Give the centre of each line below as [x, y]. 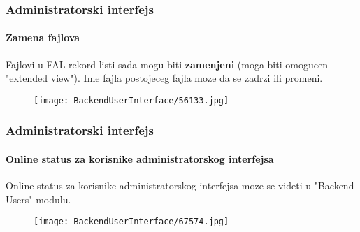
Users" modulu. [38, 199]
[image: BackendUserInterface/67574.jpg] [131, 222]
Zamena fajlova [43, 37]
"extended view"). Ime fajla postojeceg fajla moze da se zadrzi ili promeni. [164, 78]
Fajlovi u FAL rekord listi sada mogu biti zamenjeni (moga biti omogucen [167, 64]
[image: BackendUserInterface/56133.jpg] [131, 100]
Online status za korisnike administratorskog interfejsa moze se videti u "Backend [180, 186]
